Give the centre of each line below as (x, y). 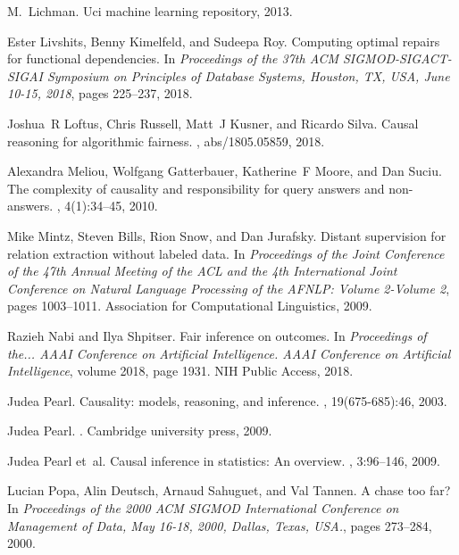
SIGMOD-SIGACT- (397, 58)
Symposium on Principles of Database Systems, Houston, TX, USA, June (248, 75)
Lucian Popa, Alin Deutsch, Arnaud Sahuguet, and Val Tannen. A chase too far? (229, 490)
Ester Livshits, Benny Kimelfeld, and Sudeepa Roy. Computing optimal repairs (224, 41)
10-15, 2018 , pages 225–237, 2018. (100, 93)
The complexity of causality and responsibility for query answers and (196, 188)
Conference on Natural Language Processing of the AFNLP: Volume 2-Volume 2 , (229, 288)
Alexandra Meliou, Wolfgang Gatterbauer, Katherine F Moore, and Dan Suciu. (225, 171)
